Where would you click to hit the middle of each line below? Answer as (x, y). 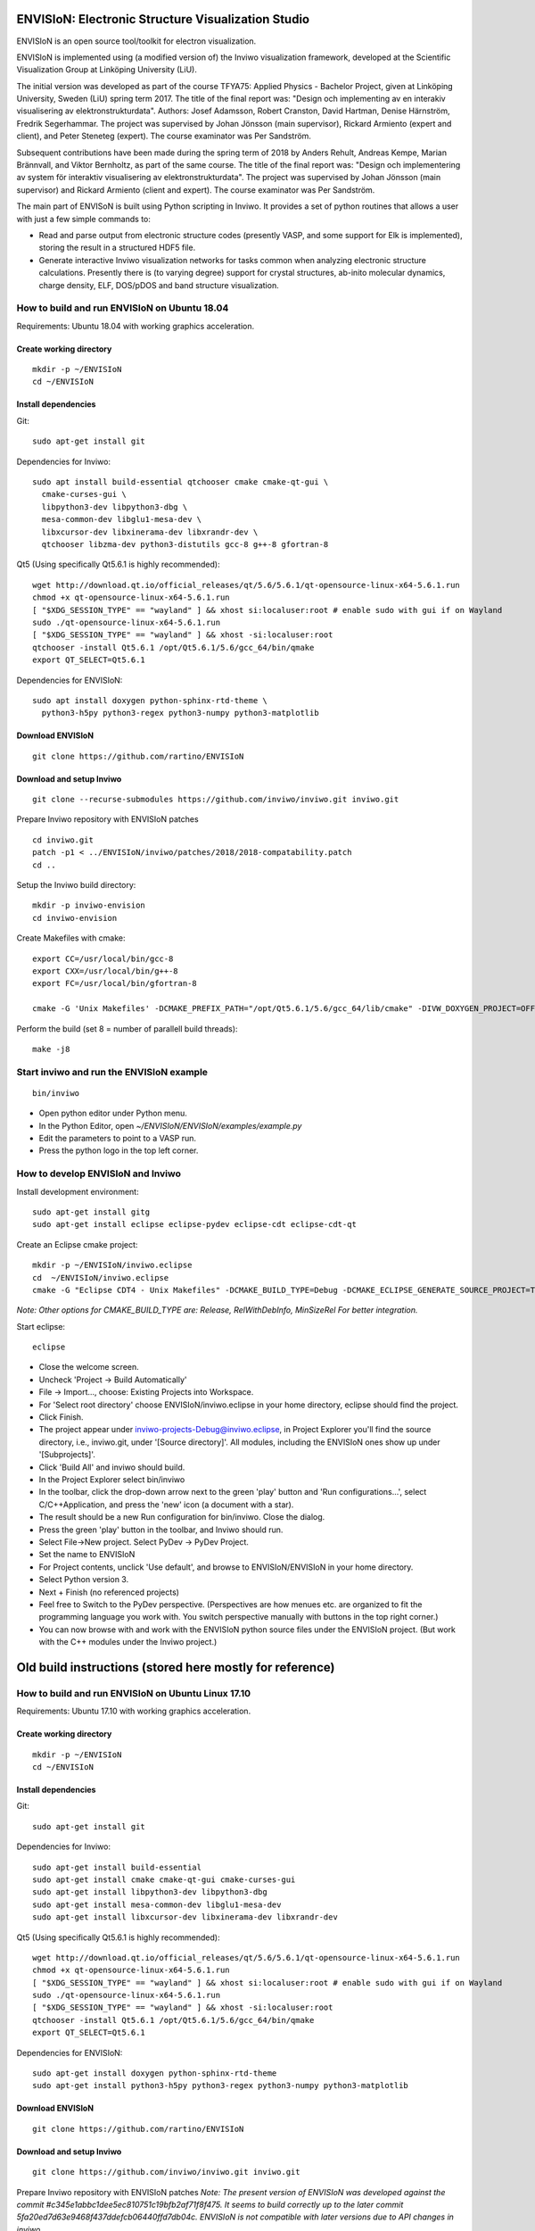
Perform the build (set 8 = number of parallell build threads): (127, 1028)
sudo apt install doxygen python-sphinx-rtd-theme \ (150, 700)
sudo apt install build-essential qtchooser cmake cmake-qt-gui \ (181, 482)
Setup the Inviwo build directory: (76, 885)
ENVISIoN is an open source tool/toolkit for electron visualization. (136, 41)
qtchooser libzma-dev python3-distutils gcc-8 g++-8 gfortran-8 (185, 544)
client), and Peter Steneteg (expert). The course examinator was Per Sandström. (164, 136)
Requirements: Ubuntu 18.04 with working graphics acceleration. (136, 326)
